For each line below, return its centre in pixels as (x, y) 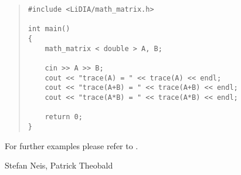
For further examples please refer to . (72, 145)
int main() (49, 29)
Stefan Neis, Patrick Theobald (59, 165)
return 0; (64, 117)
